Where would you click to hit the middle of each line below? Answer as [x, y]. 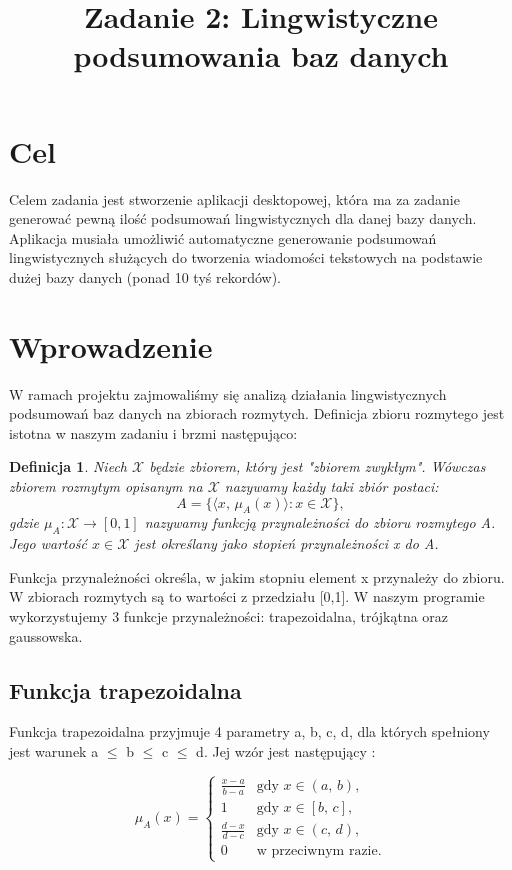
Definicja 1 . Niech [68, 466]
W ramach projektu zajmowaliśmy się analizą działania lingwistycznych [228, 393]
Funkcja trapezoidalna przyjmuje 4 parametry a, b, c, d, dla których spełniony [249, 731]
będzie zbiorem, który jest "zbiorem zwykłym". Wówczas [317, 466]
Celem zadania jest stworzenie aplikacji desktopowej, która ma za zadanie [234, 198]
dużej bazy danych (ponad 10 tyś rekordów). [145, 276]
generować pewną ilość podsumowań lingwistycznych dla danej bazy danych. [243, 218]
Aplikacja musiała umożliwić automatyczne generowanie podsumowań [223, 237]
